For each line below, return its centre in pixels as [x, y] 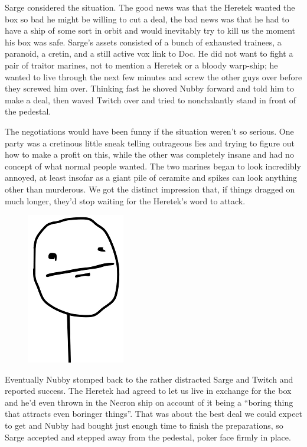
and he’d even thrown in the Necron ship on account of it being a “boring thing [149, 402]
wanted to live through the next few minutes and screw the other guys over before [153, 76]
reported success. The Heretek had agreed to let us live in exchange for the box [148, 391]
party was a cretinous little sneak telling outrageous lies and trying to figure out [150, 143]
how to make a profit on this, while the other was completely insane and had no [149, 154]
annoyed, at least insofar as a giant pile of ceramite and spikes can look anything [151, 177]
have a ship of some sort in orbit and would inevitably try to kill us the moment [150, 30]
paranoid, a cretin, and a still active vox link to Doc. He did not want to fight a [149, 53]
